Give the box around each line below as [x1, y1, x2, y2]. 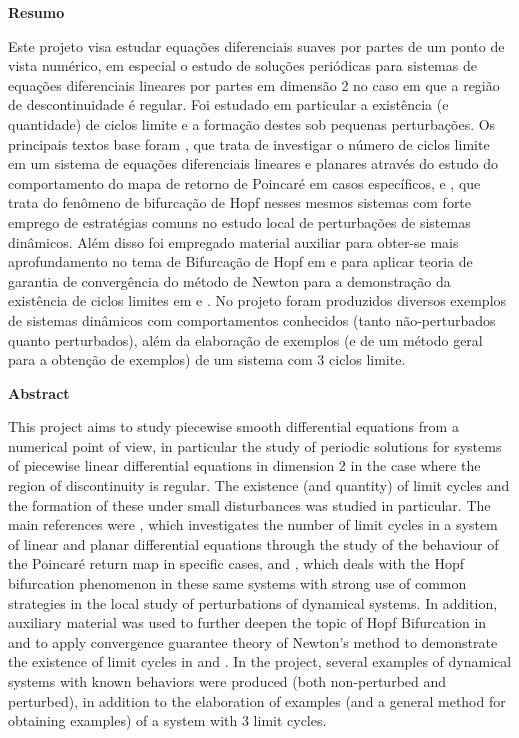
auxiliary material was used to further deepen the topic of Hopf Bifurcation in [8, 612, 487, 633]
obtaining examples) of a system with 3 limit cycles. [8, 710, 327, 731]
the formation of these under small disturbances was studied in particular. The [8, 494, 491, 515]
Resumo [8, 2, 65, 22]
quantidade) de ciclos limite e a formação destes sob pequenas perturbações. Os [8, 113, 496, 134]
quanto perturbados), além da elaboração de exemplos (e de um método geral [8, 329, 483, 350]
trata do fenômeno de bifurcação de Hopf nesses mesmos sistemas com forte [8, 192, 472, 213]
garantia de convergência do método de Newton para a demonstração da [8, 270, 451, 291]
